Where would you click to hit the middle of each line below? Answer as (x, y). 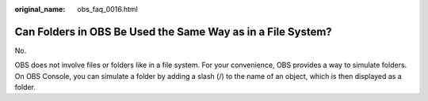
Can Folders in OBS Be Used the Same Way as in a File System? (173, 32)
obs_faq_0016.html (108, 9)
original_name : (40, 9)
